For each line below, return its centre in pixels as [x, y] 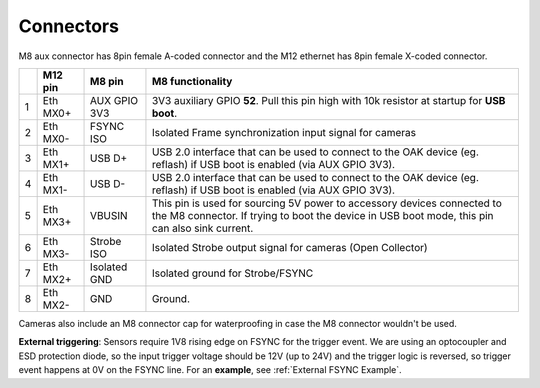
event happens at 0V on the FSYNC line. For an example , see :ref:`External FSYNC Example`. [210, 370]
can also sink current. [202, 228]
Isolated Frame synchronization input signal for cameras [284, 132]
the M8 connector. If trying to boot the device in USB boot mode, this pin [322, 215]
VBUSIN [109, 215]
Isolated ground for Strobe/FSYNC [232, 273]
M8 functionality [192, 81]
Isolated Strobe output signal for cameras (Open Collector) [290, 247]
